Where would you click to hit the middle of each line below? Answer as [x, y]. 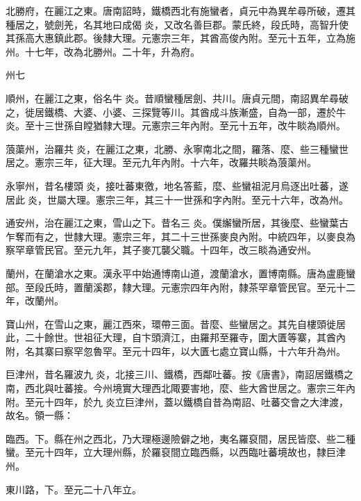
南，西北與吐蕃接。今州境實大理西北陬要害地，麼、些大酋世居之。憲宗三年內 [180, 388]
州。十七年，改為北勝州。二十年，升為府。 [103, 51]
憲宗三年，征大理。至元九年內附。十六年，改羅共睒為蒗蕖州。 [175, 162]
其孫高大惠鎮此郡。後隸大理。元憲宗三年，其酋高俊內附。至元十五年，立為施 [180, 38]
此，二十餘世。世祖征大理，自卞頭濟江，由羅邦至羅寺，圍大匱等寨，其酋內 [176, 337]
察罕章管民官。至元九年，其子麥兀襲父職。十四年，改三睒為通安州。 [161, 250]
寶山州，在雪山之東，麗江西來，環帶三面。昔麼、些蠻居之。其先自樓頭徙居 [176, 323]
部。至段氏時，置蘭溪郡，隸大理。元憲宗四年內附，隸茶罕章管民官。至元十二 [180, 287]
